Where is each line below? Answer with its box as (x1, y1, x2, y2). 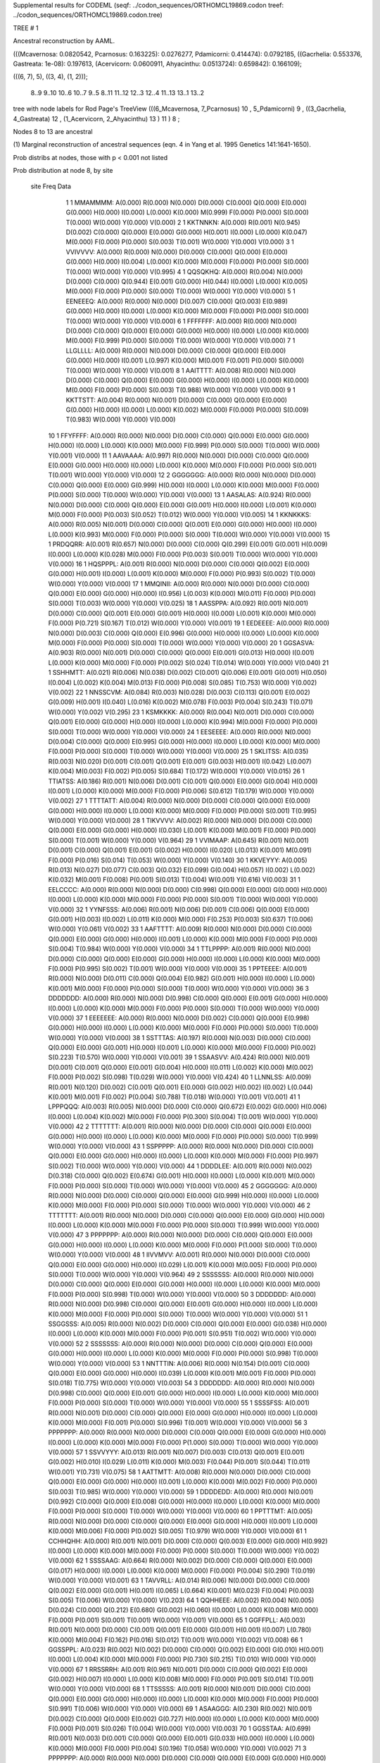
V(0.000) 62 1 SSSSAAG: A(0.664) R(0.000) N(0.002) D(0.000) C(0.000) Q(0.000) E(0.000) (48, 1556, 313, 1565)
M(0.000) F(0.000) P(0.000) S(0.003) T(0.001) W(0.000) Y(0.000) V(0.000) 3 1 (65, 238, 295, 246)
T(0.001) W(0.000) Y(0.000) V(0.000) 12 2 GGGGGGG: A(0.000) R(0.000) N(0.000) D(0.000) (48, 471, 317, 480)
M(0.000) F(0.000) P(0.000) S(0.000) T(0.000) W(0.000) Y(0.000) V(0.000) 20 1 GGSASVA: (48, 639, 315, 647)
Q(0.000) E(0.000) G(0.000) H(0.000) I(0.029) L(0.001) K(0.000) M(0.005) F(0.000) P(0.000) (48, 1260, 317, 1269)
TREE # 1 (13, 23, 39, 32)
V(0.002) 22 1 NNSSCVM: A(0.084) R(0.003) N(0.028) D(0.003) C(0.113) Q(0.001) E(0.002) (48, 688, 311, 696)
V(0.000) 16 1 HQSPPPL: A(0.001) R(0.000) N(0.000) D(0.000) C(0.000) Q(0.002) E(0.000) (48, 559, 310, 568)
